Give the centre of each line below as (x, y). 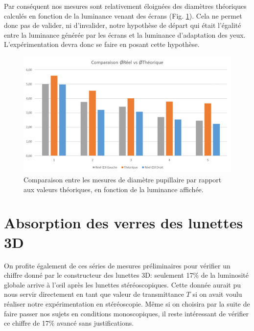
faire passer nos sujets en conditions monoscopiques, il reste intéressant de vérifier (126, 313)
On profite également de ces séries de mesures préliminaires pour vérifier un (117, 265)
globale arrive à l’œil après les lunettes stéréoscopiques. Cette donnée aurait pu (123, 284)
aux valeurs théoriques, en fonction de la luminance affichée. (114, 189)
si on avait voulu (217, 294)
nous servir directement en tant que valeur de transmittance (94, 294)
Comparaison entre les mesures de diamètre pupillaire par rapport (123, 180)
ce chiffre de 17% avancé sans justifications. (69, 323)
